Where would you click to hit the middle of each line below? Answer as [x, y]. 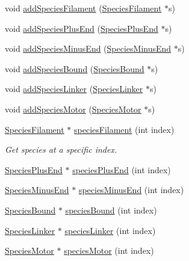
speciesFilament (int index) [124, 129]
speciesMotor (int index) [109, 250]
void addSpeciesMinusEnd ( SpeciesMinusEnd [88, 48]
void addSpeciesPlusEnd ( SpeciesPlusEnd [82, 28]
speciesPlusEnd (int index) [122, 169]
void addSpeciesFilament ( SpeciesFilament [83, 8]
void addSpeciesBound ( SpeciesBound [75, 68]
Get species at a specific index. [61, 149]
